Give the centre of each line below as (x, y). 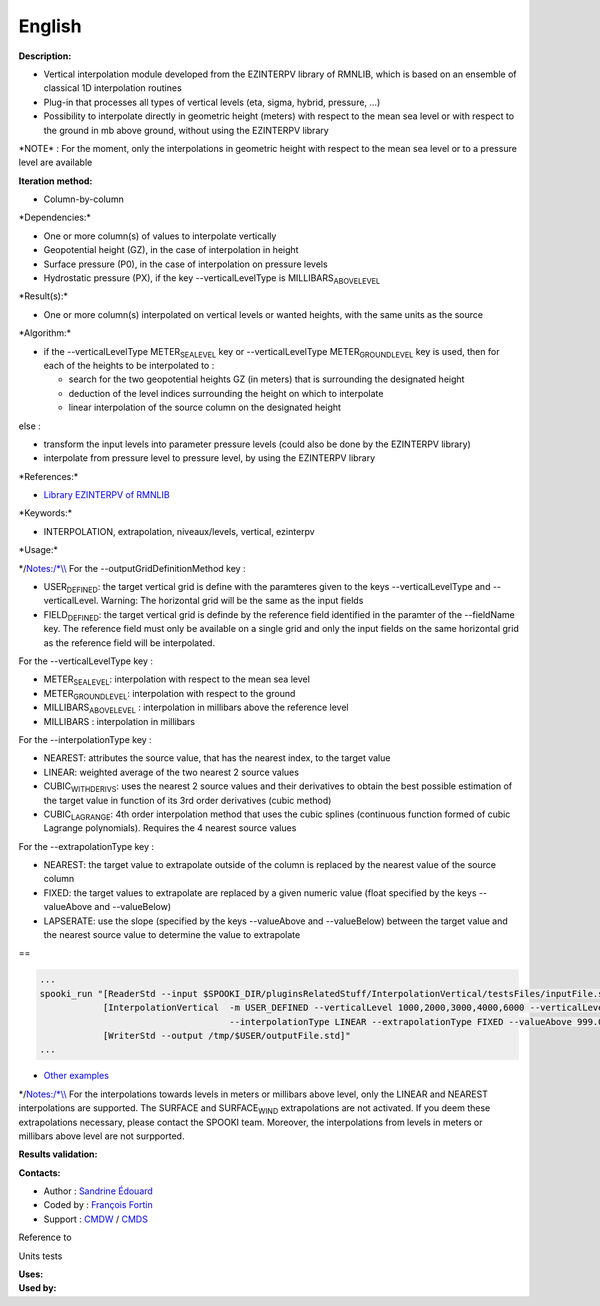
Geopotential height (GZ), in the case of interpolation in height (171, 250)
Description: (45, 56)
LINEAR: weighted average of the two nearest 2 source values (171, 772)
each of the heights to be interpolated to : (129, 365)
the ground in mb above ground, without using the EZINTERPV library (186, 130)
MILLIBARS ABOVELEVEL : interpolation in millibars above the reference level (196, 708)
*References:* (48, 476)
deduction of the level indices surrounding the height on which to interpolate (226, 393)
